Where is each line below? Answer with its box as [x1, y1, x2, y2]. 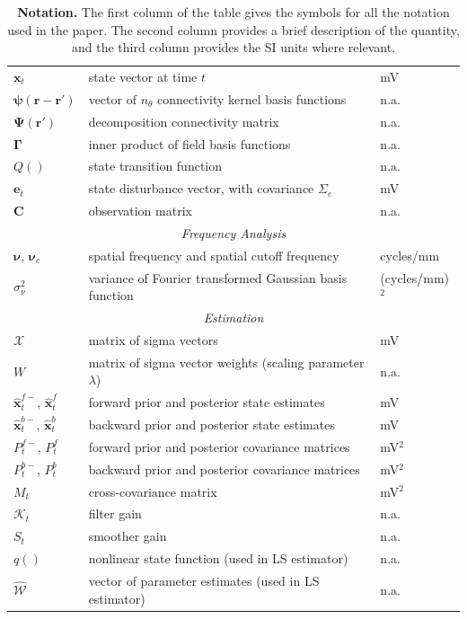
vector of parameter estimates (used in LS [88, 570, 320, 589]
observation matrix [88, 201, 192, 220]
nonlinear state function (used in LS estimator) [88, 549, 348, 568]
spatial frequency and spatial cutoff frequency [88, 245, 339, 264]
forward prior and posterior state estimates [88, 393, 325, 411]
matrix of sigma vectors [88, 330, 218, 349]
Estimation [203, 308, 264, 327]
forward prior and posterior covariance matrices [88, 437, 350, 455]
